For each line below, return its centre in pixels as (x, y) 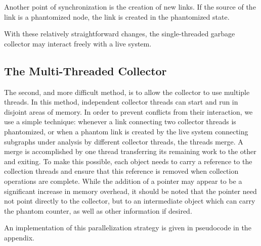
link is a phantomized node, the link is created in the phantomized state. (117, 16)
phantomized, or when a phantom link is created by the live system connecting (126, 131)
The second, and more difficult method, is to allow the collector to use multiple (127, 92)
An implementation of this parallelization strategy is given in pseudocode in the (128, 228)
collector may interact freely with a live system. (78, 43)
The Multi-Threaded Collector (85, 70)
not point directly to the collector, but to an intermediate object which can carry (130, 201)
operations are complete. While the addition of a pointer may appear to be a (123, 181)
